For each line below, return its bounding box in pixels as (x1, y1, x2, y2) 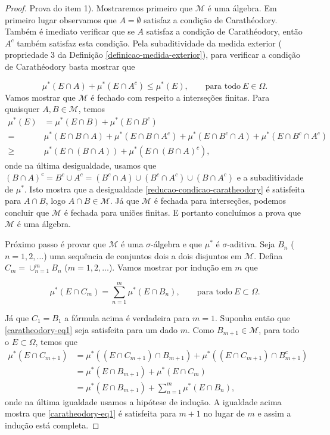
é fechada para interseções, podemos (154, 194, 287, 207)
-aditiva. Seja (227, 238, 275, 250)
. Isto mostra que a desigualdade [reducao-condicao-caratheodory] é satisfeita (24, 182, 305, 195)
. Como (188, 323, 214, 335)
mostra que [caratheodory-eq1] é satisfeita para (5, 407, 176, 420)
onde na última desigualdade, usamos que (5, 159, 157, 172)
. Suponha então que (215, 311, 290, 324)
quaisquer (5, 102, 40, 115)
